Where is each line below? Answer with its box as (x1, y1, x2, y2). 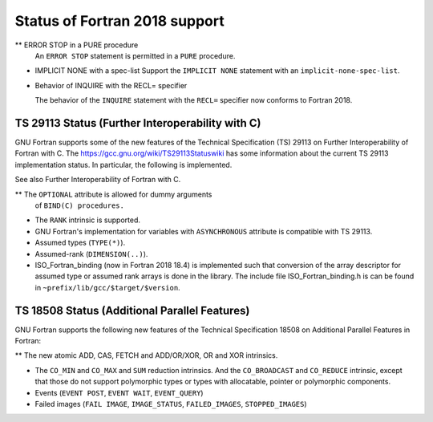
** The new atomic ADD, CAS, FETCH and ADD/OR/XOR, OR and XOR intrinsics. (14, 351, 278, 360)
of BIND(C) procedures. (34, 201, 124, 210)
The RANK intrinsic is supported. (34, 215, 140, 225)
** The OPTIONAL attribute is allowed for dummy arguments (14, 189, 212, 199)
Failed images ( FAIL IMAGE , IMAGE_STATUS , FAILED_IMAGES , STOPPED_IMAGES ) (34, 399, 308, 408)
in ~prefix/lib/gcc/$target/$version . (34, 282, 180, 292)
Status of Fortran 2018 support (14, 12, 225, 30)
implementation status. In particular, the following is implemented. (14, 160, 233, 169)
